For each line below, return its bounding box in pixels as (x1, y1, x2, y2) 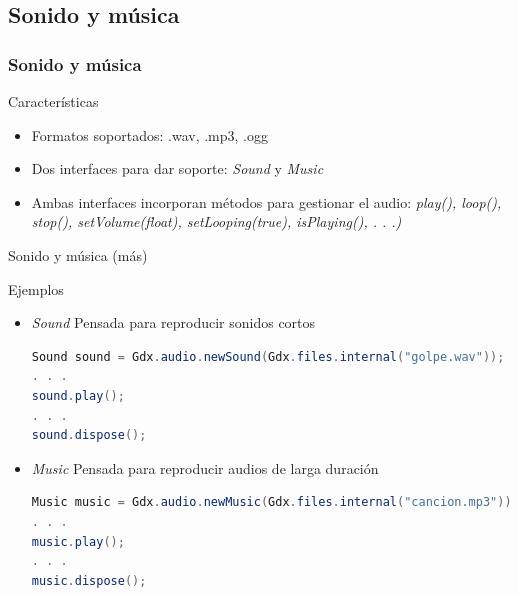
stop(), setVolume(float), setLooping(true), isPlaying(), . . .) (31, 211, 402, 232)
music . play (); (31, 534, 125, 549)
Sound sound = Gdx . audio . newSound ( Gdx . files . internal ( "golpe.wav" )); (31, 349, 505, 364)
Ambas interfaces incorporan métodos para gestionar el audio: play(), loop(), (31, 191, 502, 212)
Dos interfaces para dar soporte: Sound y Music (31, 158, 324, 179)
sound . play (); (31, 388, 125, 403)
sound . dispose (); (31, 428, 147, 443)
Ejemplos (8, 278, 64, 299)
